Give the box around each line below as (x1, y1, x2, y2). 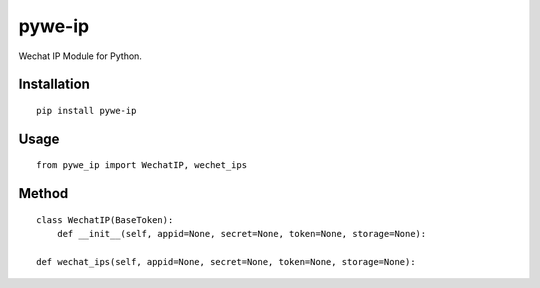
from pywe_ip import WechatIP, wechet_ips (36, 160, 248, 171)
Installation (18, 76, 90, 93)
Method (18, 185, 69, 202)
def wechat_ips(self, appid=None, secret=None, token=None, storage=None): (36, 256, 416, 267)
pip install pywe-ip (36, 105, 137, 116)
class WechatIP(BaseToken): (36, 214, 174, 225)
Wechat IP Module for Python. (18, 50, 142, 62)
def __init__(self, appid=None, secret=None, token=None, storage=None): (56, 228, 427, 240)
